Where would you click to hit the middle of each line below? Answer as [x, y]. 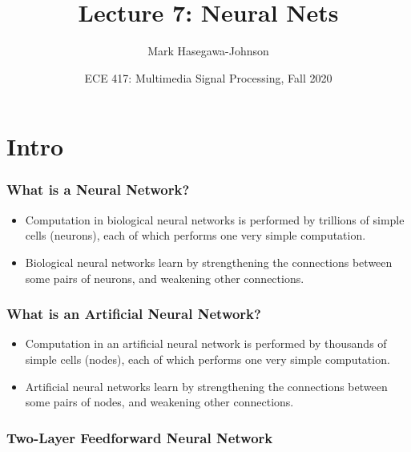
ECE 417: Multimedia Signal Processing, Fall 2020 [208, 77]
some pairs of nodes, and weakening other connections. [159, 402]
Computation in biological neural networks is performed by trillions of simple [215, 219]
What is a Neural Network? [98, 190]
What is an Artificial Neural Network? [134, 314]
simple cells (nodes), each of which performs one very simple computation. [208, 359]
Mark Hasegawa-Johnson [208, 51]
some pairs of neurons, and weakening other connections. [165, 278]
